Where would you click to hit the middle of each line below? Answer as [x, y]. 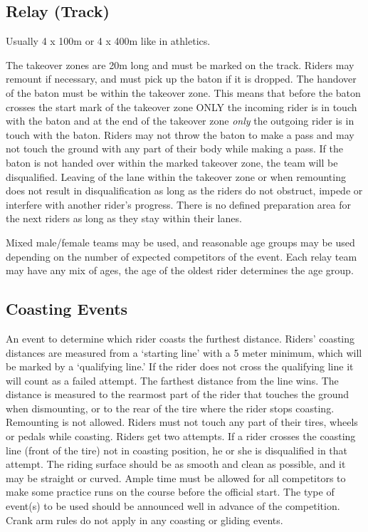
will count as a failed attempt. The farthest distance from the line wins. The [172, 380]
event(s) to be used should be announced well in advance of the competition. [173, 506]
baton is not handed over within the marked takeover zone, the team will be [172, 162]
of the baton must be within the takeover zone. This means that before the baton [183, 92]
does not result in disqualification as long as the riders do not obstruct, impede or [184, 191]
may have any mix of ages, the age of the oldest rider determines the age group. [180, 270]
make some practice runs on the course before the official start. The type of [170, 492]
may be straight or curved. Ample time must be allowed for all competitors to [176, 478]
